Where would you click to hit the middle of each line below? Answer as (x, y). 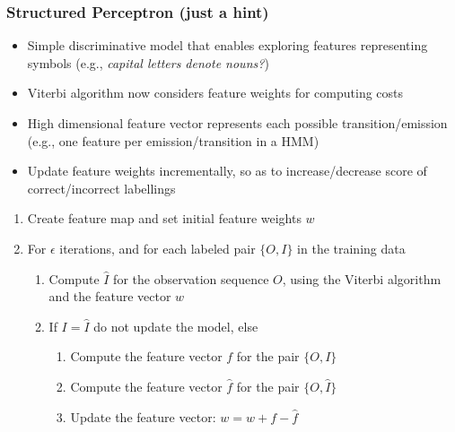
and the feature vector (110, 296)
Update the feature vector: (143, 416)
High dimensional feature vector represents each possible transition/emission (237, 123)
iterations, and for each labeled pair (157, 248)
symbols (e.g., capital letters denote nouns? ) (148, 62)
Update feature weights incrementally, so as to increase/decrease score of (227, 171)
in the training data (351, 248)
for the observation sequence (191, 278)
